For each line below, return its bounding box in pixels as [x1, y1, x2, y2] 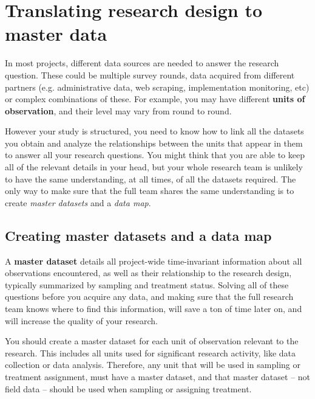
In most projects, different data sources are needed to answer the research [5, 57, 279, 69]
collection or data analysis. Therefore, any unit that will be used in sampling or [5, 358, 300, 371]
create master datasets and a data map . [5, 196, 151, 209]
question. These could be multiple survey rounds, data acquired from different [5, 68, 295, 81]
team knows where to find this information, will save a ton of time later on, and [5, 302, 302, 315]
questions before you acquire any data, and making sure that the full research [5, 290, 294, 303]
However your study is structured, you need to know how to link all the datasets [5, 125, 304, 137]
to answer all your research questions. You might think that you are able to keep [5, 148, 305, 161]
